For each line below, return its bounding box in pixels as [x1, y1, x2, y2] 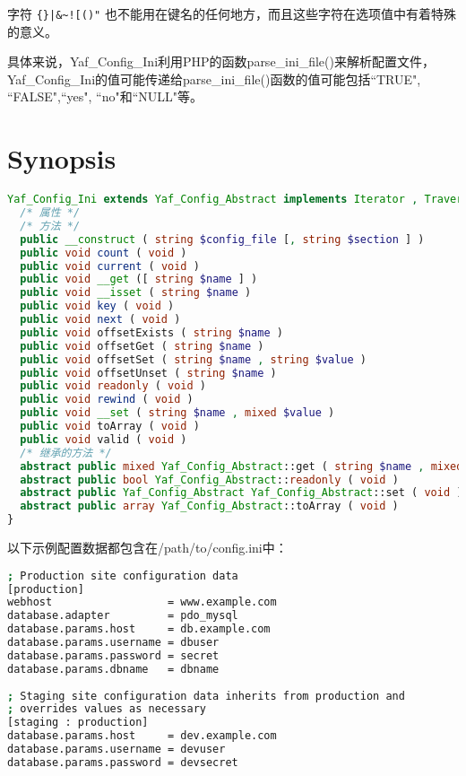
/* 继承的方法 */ [20, 446, 112, 459]
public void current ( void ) [20, 259, 200, 273]
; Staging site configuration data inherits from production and [7, 689, 405, 702]
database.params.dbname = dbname [7, 662, 220, 676]
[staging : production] [7, 716, 149, 729]
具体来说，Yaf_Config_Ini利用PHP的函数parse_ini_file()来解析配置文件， [7, 52, 435, 71]
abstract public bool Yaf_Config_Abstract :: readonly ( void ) [20, 473, 399, 486]
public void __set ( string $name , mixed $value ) [20, 406, 335, 420]
